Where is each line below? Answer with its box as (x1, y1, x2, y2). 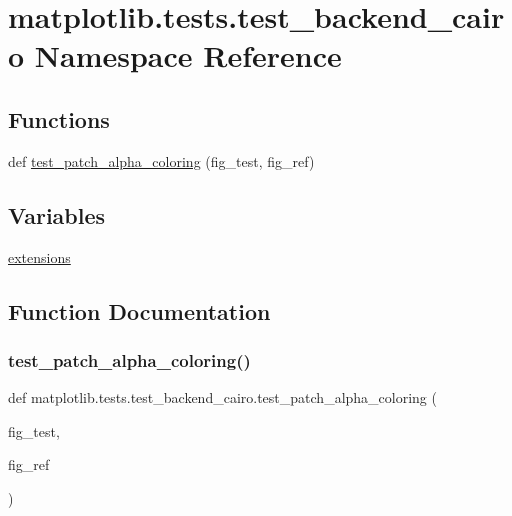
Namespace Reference (34, 35, 342, 76)
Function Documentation (8, 295, 271, 326)
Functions (8, 103, 110, 134)
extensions (8, 246, 71, 267)
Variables (8, 199, 106, 230)
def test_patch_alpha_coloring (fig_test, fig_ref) (8, 150, 315, 171)
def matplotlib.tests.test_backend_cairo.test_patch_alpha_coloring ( (8, 387, 437, 408)
